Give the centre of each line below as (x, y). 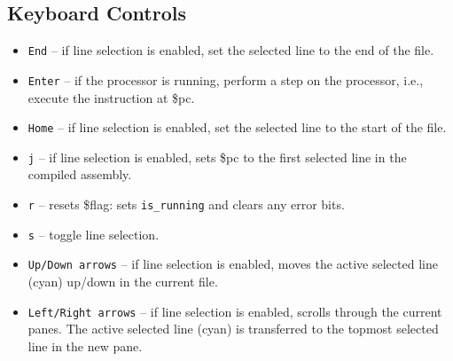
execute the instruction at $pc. (111, 97)
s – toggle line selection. (94, 234)
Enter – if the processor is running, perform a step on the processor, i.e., (226, 79)
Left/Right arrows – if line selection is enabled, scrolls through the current (235, 311)
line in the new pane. (85, 345)
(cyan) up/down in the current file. (123, 281)
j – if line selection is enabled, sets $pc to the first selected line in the (217, 157)
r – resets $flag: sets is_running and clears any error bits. (186, 204)
